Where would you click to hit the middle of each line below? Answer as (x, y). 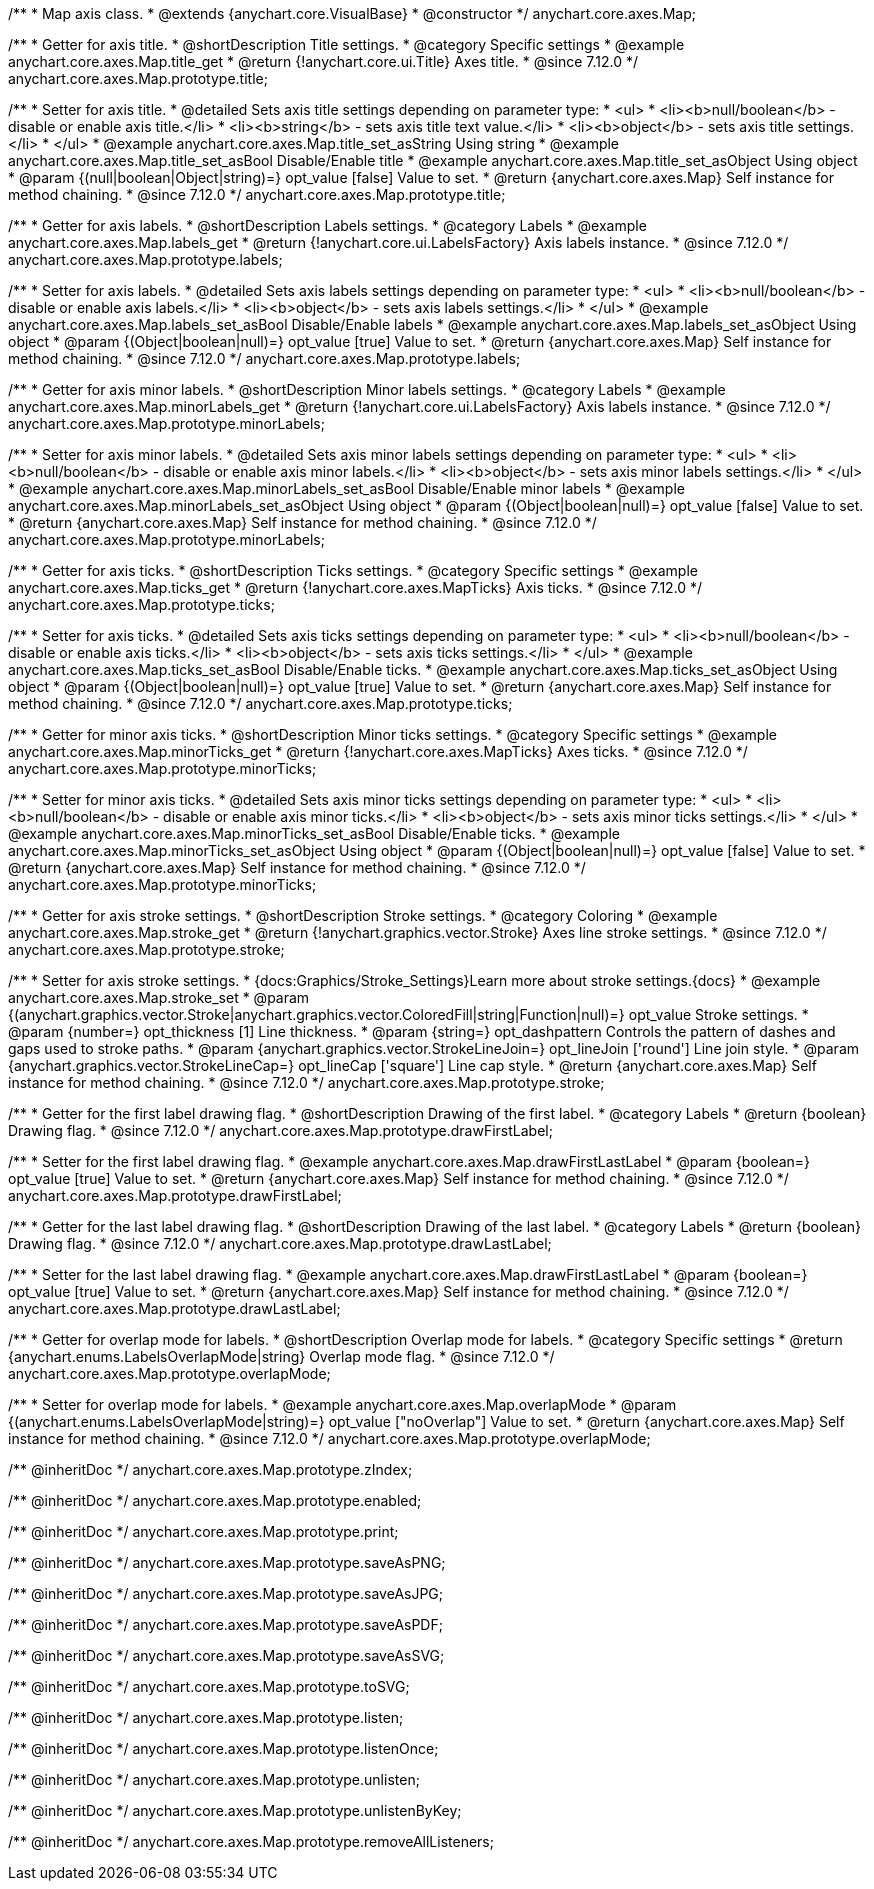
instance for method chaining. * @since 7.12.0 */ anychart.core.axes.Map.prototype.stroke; (306, 1082)
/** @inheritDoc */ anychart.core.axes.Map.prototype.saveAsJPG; (226, 1593)
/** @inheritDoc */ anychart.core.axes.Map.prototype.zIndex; (210, 1469)
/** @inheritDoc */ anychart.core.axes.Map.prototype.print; (203, 1531)
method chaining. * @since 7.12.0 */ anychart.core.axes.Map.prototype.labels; (264, 358)
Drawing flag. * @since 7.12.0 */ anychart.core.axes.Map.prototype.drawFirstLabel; (280, 1130)
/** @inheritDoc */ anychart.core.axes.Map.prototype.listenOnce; (223, 1748)
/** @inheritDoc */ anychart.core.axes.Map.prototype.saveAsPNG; (227, 1562)
